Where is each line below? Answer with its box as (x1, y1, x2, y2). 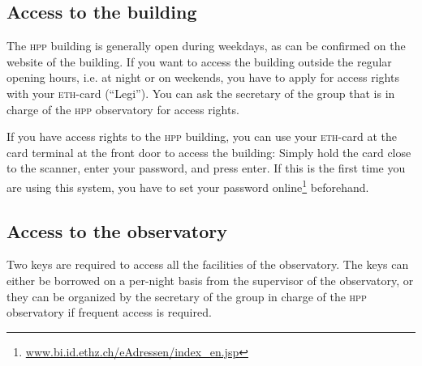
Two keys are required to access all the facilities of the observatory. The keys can (6, 256, 409, 273)
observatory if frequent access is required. (6, 304, 212, 321)
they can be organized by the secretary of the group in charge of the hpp (6, 287, 367, 304)
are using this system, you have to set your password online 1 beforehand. (6, 176, 369, 195)
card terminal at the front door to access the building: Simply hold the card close (6, 143, 411, 160)
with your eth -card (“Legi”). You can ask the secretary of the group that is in (6, 84, 395, 101)
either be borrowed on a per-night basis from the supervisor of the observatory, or (6, 272, 414, 288)
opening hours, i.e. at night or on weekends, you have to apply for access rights (6, 69, 399, 86)
